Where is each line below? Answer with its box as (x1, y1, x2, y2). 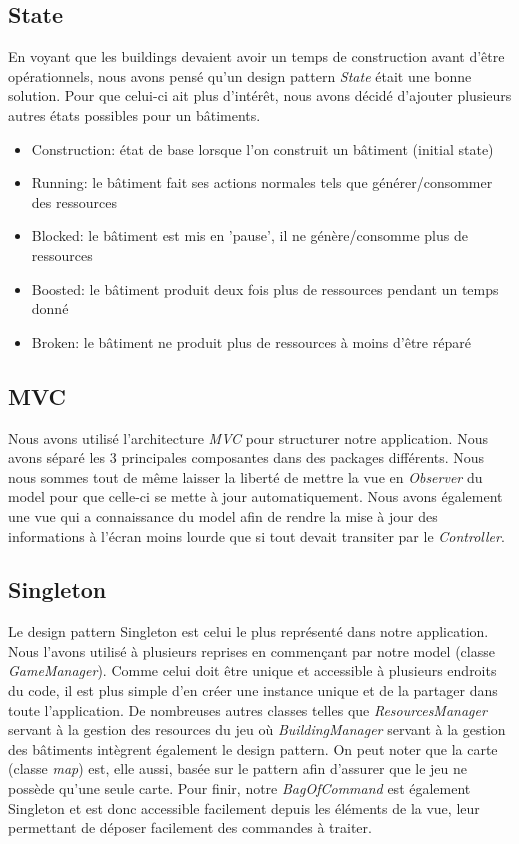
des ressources (31, 191, 117, 212)
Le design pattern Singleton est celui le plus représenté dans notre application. (8, 621, 489, 642)
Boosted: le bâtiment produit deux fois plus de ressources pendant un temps (31, 278, 499, 299)
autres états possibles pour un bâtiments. (8, 104, 261, 125)
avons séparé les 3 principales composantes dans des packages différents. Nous (8, 447, 485, 468)
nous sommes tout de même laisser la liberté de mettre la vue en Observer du (8, 466, 483, 487)
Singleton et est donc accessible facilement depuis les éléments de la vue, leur (8, 797, 480, 818)
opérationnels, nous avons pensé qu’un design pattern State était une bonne (8, 65, 472, 86)
